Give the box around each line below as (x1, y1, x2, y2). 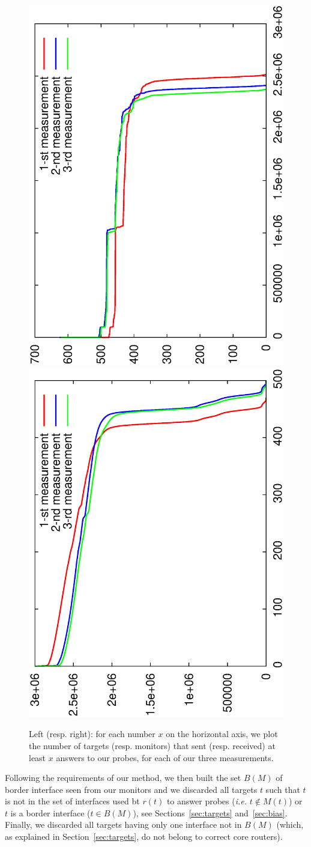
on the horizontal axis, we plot (166, 727, 278, 740)
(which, (276, 818, 304, 831)
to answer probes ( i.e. (166, 795, 247, 807)
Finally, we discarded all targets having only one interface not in (5, 818, 242, 831)
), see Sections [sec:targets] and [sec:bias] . (133, 806, 288, 819)
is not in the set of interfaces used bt (5, 795, 140, 807)
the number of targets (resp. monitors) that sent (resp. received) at (29, 739, 276, 751)
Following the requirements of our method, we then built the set (5, 771, 241, 784)
